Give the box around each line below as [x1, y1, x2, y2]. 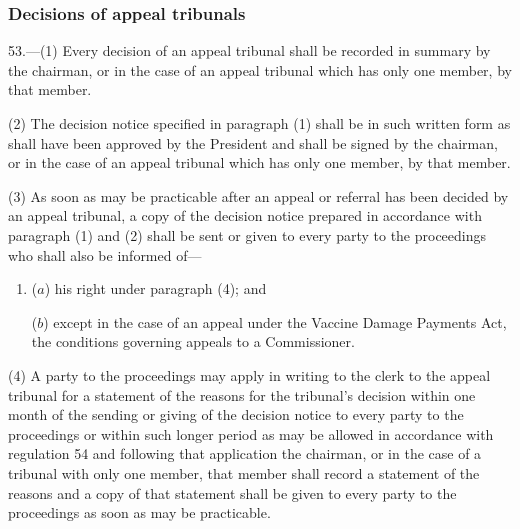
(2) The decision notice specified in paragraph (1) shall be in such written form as [8, 113, 511, 133]
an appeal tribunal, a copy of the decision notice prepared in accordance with [8, 205, 482, 226]
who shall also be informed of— [8, 244, 202, 265]
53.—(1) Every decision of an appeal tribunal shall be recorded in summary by [8, 40, 491, 61]
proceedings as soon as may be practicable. [8, 502, 271, 523]
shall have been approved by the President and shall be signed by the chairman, [8, 132, 498, 153]
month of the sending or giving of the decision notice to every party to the [8, 404, 464, 425]
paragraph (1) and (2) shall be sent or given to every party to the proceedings [8, 224, 487, 245]
